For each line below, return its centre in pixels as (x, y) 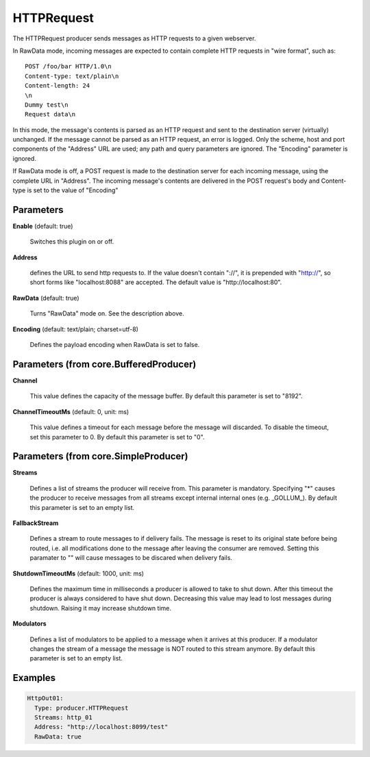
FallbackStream (36, 523)
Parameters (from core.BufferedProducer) (104, 364)
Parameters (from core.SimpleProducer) (100, 456)
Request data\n (50, 114)
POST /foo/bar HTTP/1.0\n (69, 66)
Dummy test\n (47, 105)
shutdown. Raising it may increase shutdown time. (100, 608)
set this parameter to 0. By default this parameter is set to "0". (117, 437)
